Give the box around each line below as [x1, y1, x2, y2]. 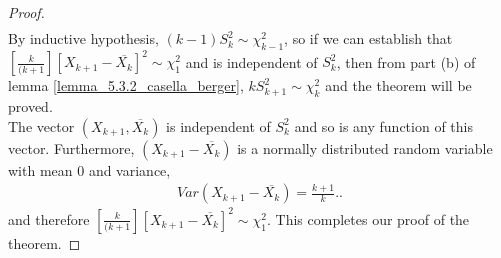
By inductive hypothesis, [8, 28, 159, 49]
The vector [8, 115, 75, 136]
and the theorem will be [325, 75, 472, 96]
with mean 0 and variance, [8, 159, 171, 180]
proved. [8, 96, 53, 117]
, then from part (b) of [336, 51, 476, 72]
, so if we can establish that [284, 28, 453, 49]
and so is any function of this [294, 115, 473, 136]
